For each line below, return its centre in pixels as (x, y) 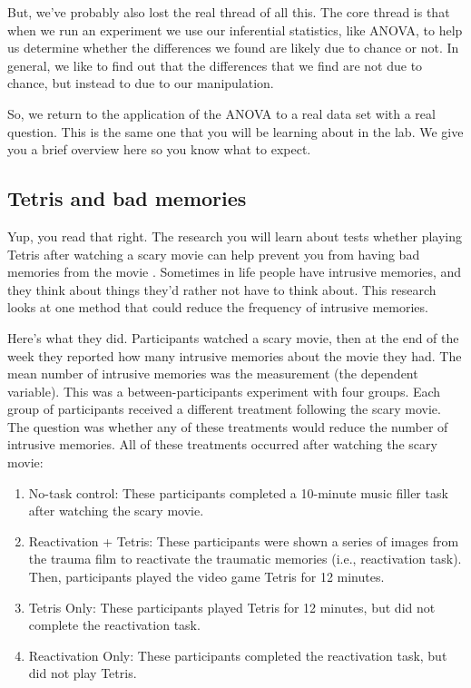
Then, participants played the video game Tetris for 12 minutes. (206, 577)
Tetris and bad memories (127, 198)
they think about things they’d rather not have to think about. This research (222, 289)
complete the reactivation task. (114, 625)
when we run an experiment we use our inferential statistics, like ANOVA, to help (235, 29)
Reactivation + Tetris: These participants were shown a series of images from (244, 541)
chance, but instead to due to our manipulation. (141, 83)
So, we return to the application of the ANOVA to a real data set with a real (221, 113)
